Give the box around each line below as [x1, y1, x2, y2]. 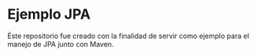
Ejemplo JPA [7, 5, 91, 23]
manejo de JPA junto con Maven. [7, 39, 115, 48]
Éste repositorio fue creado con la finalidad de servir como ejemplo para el [7, 31, 249, 40]
